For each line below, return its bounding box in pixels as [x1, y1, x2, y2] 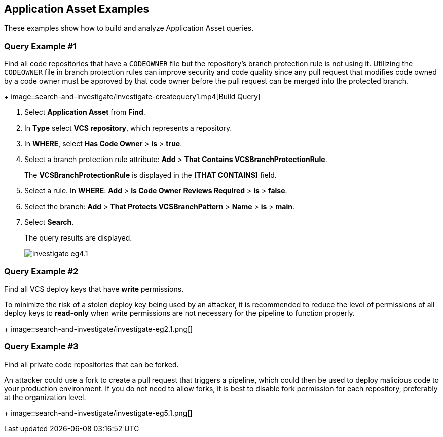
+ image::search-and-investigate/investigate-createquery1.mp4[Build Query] [4, 92, 261, 101]
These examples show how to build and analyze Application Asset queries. [4, 24, 254, 33]
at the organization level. [4, 392, 86, 402]
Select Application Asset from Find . [24, 108, 145, 117]
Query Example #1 [4, 41, 77, 51]
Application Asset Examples [4, 3, 150, 15]
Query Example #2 [4, 266, 79, 276]
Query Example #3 [4, 341, 79, 352]
